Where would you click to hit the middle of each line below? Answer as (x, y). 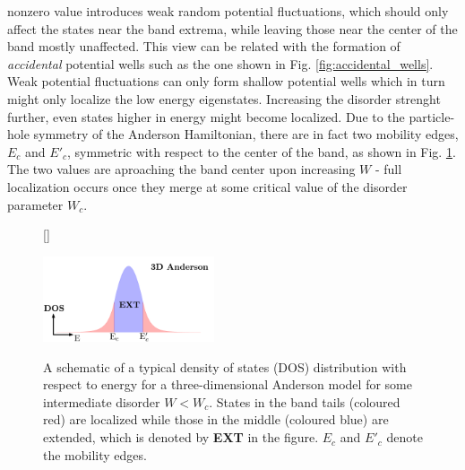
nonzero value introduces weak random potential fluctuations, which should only (228, 11)
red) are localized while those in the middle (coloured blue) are (216, 419)
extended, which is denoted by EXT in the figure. (181, 437)
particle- (432, 116)
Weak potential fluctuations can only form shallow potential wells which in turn (226, 81)
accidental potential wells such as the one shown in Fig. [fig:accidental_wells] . (220, 63)
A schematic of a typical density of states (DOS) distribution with (225, 366)
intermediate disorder (102, 401)
